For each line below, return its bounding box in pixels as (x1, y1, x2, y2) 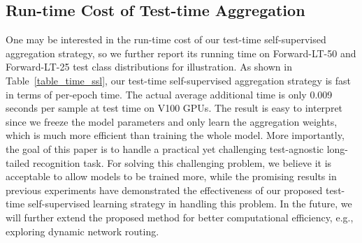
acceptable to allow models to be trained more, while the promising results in (6, 169, 337, 184)
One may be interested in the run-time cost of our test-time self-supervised (6, 32, 326, 47)
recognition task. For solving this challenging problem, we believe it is (32, 155, 332, 170)
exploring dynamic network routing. (6, 223, 159, 238)
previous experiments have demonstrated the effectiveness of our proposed (6, 182, 323, 197)
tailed (6, 155, 30, 170)
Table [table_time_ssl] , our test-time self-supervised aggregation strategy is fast (6, 73, 351, 87)
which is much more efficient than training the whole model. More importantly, (6, 128, 345, 142)
